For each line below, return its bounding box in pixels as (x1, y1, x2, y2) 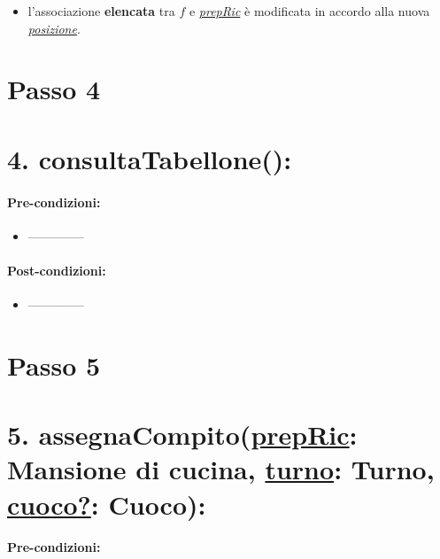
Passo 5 (7, 346, 101, 383)
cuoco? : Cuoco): (7, 485, 206, 522)
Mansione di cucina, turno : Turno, (7, 451, 435, 487)
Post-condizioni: (7, 260, 106, 279)
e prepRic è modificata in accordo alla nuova (189, 2, 430, 19)
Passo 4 (7, 71, 101, 107)
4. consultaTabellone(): (7, 140, 292, 176)
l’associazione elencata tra (27, 2, 175, 19)
